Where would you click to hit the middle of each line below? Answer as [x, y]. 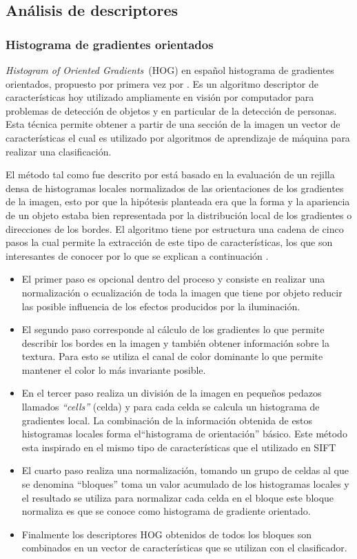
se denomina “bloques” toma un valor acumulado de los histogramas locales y [185, 484]
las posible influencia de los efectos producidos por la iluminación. [161, 306]
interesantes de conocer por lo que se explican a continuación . [137, 255]
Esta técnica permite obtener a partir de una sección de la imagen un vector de [173, 124]
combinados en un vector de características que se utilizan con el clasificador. [184, 548]
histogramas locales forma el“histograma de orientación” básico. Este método [184, 434]
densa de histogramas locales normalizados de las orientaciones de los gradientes [175, 188]
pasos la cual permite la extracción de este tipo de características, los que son [169, 242]
